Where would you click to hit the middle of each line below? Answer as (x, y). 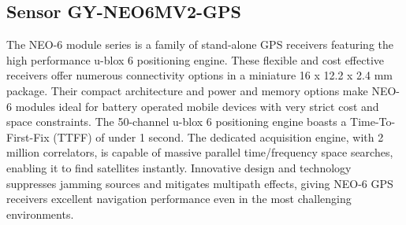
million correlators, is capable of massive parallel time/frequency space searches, (200, 152)
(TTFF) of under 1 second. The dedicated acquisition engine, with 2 (218, 136)
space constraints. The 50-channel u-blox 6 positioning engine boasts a (177, 122)
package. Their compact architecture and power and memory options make (187, 90)
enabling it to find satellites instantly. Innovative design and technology (179, 167)
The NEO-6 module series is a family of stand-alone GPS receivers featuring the (200, 44)
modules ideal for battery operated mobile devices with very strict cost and (197, 106)
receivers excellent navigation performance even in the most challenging (179, 199)
